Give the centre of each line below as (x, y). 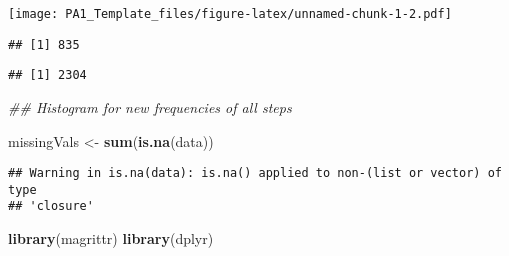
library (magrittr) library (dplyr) (111, 238)
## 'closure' (51, 206)
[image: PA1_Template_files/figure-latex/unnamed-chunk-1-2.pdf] (230, 14)
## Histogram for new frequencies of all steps (150, 106)
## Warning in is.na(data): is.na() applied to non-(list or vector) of (255, 173)
